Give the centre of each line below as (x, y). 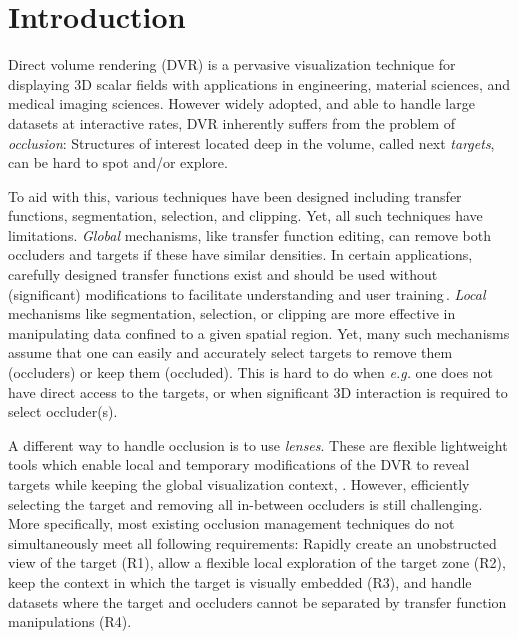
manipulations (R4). (70, 621)
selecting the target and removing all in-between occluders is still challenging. (245, 503)
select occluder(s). (63, 411)
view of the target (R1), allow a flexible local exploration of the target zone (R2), (257, 562)
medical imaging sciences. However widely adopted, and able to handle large (241, 103)
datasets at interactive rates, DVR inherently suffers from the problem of (232, 122)
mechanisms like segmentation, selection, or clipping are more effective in (232, 313)
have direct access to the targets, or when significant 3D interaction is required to (258, 391)
